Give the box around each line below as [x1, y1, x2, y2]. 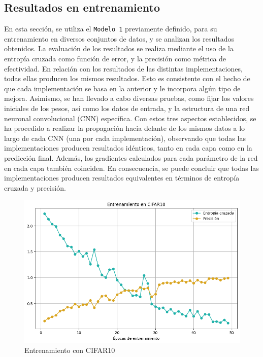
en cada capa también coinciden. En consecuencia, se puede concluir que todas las [4, 162, 259, 173]
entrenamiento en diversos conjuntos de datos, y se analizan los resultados [4, 33, 234, 44]
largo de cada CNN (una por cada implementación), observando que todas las [4, 132, 246, 143]
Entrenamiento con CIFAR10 [24, 344, 115, 355]
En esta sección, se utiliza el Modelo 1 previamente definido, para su [4, 23, 217, 34]
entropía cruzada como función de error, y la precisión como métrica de [4, 53, 226, 64]
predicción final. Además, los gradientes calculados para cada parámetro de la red [4, 152, 258, 163]
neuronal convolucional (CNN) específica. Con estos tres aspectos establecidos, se [4, 113, 256, 123]
